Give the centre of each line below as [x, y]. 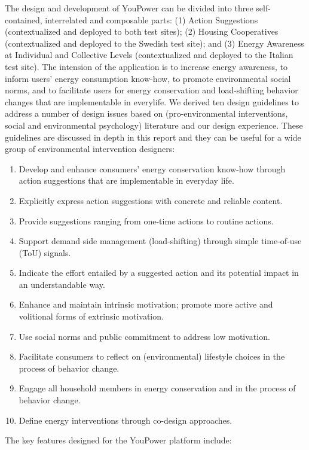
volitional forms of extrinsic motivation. [91, 316]
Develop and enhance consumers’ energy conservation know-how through [152, 168]
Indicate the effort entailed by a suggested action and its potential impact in [159, 273]
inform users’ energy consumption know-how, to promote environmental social [148, 78]
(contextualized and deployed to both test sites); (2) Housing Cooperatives [142, 31]
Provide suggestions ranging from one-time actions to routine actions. [146, 221]
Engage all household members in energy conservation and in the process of [157, 388]
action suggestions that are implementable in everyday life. [126, 180]
